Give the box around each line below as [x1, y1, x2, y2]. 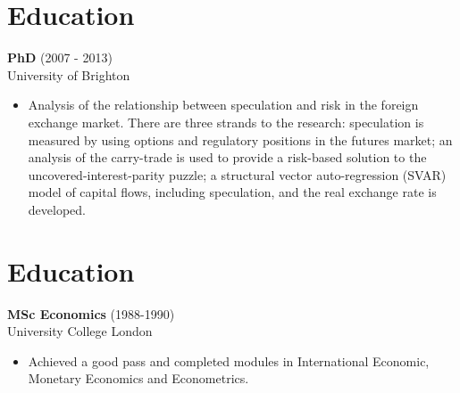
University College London [7, 322, 153, 340]
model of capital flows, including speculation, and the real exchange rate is [28, 183, 437, 201]
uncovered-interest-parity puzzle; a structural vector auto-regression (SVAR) [28, 165, 447, 184]
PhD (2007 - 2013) [7, 48, 113, 67]
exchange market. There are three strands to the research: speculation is [28, 112, 424, 131]
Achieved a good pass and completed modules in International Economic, [28, 351, 430, 370]
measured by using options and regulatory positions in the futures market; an [28, 130, 453, 149]
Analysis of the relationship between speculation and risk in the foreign [28, 95, 419, 114]
